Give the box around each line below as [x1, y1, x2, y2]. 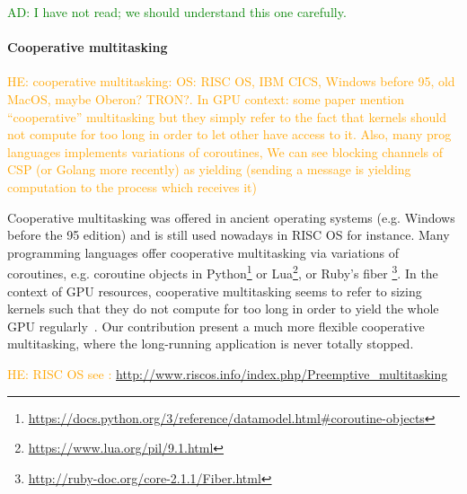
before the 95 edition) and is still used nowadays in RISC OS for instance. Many [7, 225, 450, 244]
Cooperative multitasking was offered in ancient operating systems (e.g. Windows [7, 207, 455, 226]
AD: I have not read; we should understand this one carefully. [7, 3, 347, 21]
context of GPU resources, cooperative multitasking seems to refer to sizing [7, 281, 422, 300]
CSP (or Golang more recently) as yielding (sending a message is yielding [7, 160, 411, 179]
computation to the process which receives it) [7, 177, 257, 196]
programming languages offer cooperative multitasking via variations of [7, 243, 400, 261]
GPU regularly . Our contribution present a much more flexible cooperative [7, 316, 425, 335]
